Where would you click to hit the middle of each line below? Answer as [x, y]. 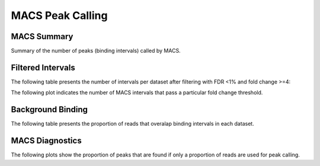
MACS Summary [42, 36]
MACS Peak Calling [59, 15]
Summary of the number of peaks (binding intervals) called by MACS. [96, 51]
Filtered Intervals [43, 67]
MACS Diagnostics [47, 141]
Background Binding [49, 110]
